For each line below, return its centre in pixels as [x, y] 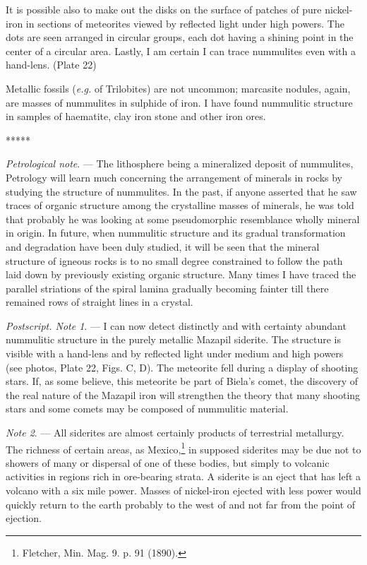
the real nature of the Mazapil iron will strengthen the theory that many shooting [183, 394]
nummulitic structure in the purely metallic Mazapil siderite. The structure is [173, 339]
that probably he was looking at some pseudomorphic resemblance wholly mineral [183, 219]
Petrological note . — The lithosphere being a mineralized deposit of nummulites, [180, 163]
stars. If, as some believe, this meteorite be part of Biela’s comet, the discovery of [182, 381]
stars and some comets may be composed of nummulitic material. [147, 409]
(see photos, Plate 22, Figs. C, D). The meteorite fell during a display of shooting [182, 367]
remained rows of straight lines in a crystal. [100, 302]
